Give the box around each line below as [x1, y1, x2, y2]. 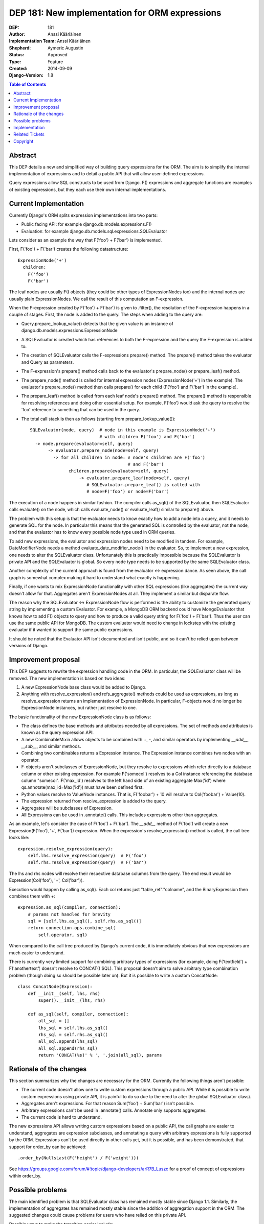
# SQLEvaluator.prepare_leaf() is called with [86, 482, 200, 488]
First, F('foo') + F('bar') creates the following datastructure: [9, 246, 129, 252]
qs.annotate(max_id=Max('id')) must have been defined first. [21, 784, 144, 790]
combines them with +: [9, 893, 56, 899]
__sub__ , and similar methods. [21, 743, 81, 749]
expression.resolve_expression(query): [18, 846, 113, 851]
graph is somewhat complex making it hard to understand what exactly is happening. [9, 574, 180, 580]
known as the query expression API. [21, 730, 94, 735]
